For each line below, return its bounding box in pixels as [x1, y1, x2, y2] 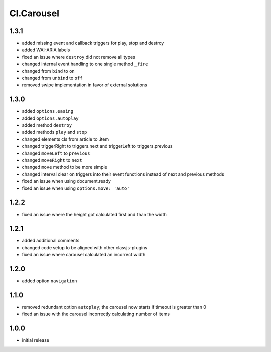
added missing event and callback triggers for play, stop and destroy [22, 40, 164, 46]
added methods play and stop [22, 129, 87, 135]
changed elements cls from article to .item [22, 136, 109, 142]
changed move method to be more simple [22, 164, 107, 170]
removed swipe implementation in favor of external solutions [22, 82, 148, 88]
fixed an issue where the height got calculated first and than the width [22, 211, 167, 217]
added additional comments [22, 238, 80, 244]
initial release [22, 337, 50, 343]
